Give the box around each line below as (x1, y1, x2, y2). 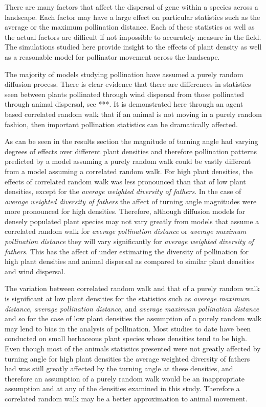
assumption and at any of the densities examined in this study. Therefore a (5, 383, 240, 394)
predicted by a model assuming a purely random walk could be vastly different (5, 156, 251, 166)
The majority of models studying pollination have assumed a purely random (5, 68, 243, 79)
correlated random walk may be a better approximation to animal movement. (5, 393, 248, 403)
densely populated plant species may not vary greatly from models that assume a (5, 216, 259, 226)
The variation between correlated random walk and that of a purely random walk (5, 283, 260, 294)
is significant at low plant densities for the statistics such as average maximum (5, 293, 250, 304)
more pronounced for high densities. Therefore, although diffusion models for (5, 206, 245, 217)
